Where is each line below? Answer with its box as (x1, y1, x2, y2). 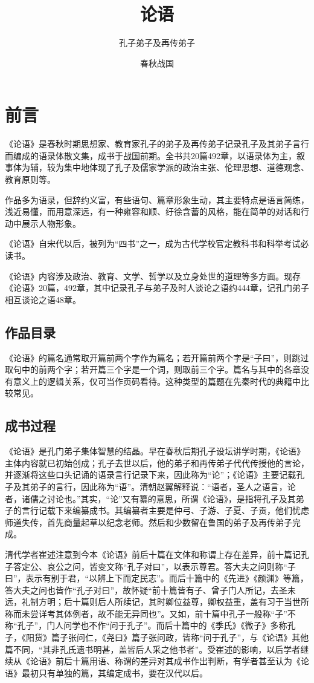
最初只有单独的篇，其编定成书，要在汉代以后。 (21, 666, 208, 679)
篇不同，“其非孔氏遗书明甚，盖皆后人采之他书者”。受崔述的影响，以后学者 (5, 642, 301, 655)
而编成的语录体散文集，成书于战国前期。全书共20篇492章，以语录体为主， (5, 149, 296, 162)
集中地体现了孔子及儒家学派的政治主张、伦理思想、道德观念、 (63, 161, 309, 174)
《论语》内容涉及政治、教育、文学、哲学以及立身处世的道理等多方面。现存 (5, 269, 301, 282)
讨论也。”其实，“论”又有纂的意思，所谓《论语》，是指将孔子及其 (46, 492, 296, 505)
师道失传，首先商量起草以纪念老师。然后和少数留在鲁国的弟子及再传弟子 (5, 515, 292, 528)
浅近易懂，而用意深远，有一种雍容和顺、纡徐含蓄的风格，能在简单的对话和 (5, 205, 301, 218)
